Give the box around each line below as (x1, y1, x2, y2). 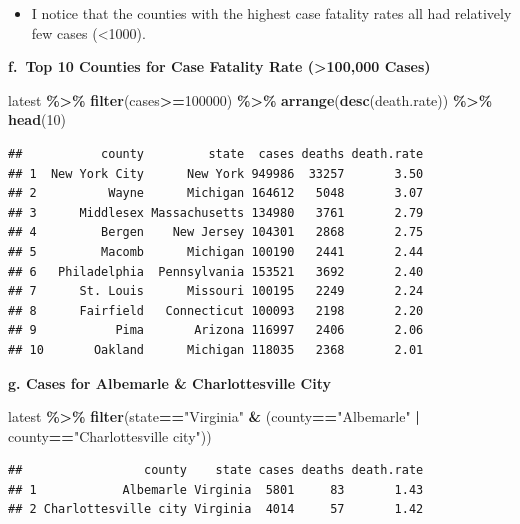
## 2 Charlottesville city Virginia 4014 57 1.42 (8, 502, 424, 517)
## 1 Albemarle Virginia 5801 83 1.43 (8, 482, 424, 497)
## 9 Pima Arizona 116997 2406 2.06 (8, 323, 424, 338)
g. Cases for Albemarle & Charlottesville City (8, 372, 331, 393)
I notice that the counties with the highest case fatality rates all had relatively (31, 3, 512, 23)
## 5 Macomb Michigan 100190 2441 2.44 (8, 244, 424, 259)
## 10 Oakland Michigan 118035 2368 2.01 (8, 342, 424, 357)
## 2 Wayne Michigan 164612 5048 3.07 (8, 186, 424, 201)
